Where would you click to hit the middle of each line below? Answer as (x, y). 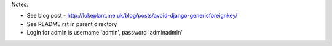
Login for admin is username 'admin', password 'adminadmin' (105, 33)
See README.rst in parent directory (72, 24)
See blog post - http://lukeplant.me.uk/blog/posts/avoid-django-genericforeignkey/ (132, 16)
